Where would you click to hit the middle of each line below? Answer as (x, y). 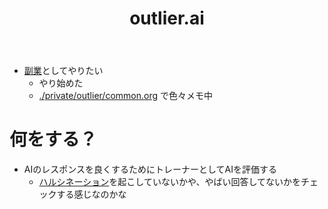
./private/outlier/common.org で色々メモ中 (125, 96)
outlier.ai (167, 18)
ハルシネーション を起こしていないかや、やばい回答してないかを (170, 182)
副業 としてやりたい (63, 71)
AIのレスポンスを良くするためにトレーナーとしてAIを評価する (150, 169)
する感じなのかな (91, 194)
